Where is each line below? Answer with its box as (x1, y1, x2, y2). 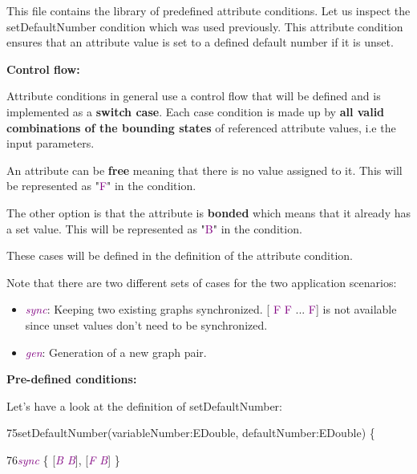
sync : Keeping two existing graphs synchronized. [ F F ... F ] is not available (25, 301, 397, 318)
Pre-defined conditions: (6, 371, 137, 387)
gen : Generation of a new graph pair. (25, 343, 207, 360)
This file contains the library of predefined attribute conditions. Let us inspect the (6, 2, 411, 18)
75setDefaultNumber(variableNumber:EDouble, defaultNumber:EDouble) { (6, 424, 375, 441)
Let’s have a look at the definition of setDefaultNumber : (6, 397, 283, 414)
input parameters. (6, 135, 95, 152)
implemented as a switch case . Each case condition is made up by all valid (6, 103, 385, 120)
